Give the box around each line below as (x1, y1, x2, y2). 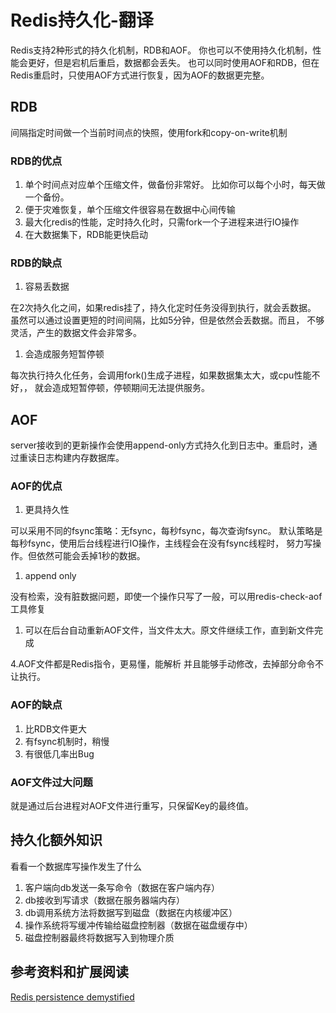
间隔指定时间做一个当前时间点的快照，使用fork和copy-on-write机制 (10, 126, 288, 138)
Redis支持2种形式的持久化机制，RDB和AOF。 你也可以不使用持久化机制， (10, 44, 313, 56)
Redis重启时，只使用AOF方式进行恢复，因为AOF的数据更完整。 (10, 69, 270, 81)
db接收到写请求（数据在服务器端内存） (24, 894, 185, 906)
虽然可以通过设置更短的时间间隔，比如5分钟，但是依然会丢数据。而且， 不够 (10, 314, 325, 326)
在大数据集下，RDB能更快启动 (24, 229, 149, 241)
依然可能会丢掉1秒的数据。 (36, 550, 146, 562)
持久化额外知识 (10, 832, 103, 849)
